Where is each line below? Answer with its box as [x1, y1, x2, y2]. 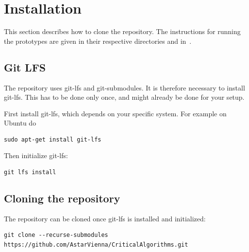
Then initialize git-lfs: [4, 150, 68, 161]
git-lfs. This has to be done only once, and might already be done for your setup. [4, 92, 245, 102]
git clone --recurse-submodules [4, 232, 108, 239]
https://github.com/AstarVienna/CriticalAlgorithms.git [4, 241, 188, 249]
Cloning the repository [4, 191, 120, 206]
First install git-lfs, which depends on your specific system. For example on [4, 108, 227, 118]
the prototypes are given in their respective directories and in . [4, 36, 192, 46]
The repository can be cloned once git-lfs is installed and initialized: [4, 213, 206, 223]
